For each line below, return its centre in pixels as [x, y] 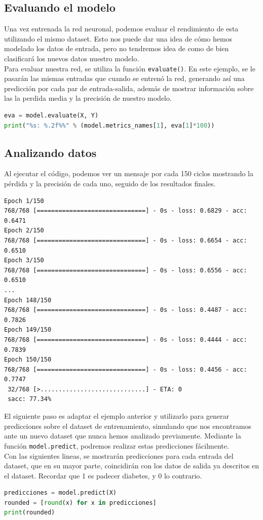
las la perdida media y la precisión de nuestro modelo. [88, 98]
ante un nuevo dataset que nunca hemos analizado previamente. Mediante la [123, 436]
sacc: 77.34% [30, 399]
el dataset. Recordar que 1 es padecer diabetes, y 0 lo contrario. [103, 475]
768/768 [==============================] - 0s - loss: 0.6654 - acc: [126, 240]
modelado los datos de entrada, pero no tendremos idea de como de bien [117, 48]
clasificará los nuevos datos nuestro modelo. [72, 58]
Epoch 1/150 [24, 201]
